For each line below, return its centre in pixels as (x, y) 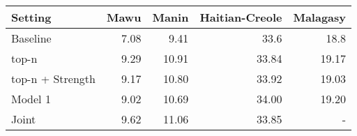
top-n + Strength (53, 78)
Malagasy (320, 17)
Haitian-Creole (241, 17)
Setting (31, 17)
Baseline (31, 38)
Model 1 (31, 99)
